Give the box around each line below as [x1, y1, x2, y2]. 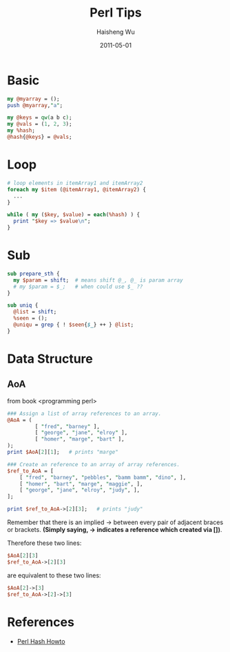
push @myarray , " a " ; [7, 102, 63, 108]
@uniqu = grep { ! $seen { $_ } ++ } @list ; [13, 321, 134, 329]
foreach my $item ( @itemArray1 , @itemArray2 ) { [7, 186, 147, 193]
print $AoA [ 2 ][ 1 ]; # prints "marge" [7, 449, 118, 456]
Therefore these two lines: [7, 539, 82, 547]
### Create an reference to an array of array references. [7, 461, 180, 468]
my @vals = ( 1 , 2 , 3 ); [7, 121, 72, 128]
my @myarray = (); [7, 95, 60, 102]
